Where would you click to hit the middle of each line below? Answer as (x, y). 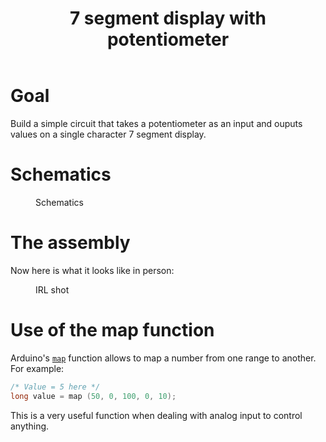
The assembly (70, 243)
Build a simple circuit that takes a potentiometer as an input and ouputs (156, 123)
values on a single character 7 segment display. (108, 134)
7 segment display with (168, 18)
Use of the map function (112, 330)
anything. (30, 426)
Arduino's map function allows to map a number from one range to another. (163, 358)
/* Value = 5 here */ (55, 387)
